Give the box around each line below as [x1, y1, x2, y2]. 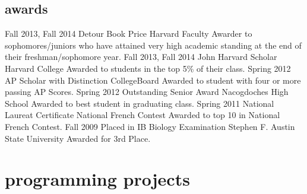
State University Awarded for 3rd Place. [5, 132, 151, 144]
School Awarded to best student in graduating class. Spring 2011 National [5, 97, 274, 109]
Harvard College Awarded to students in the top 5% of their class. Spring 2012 [5, 62, 291, 74]
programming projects [5, 167, 190, 191]
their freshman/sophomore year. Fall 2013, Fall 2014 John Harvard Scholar [5, 50, 277, 63]
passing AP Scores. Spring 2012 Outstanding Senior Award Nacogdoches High [5, 85, 289, 98]
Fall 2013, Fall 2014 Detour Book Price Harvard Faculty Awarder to [5, 27, 252, 40]
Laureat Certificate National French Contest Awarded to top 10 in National [5, 109, 280, 121]
